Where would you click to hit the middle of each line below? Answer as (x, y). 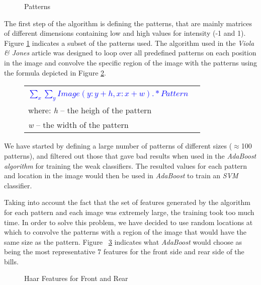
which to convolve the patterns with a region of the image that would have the (125, 232)
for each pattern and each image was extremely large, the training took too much (129, 212)
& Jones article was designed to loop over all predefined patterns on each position (130, 53)
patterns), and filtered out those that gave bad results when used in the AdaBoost (130, 155)
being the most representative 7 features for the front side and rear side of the (124, 252)
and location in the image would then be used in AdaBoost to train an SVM (121, 175)
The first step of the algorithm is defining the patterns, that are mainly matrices (128, 23)
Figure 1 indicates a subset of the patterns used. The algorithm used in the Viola (129, 43)
